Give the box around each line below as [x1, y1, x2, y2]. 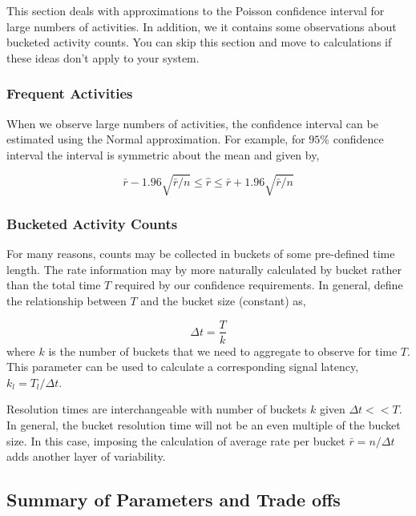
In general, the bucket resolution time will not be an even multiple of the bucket [6, 416, 401, 433]
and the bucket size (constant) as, [140, 292, 306, 308]
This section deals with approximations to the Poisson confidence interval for [6, 2, 385, 18]
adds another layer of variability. [6, 448, 166, 465]
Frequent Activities [6, 83, 133, 103]
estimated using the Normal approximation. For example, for [6, 131, 305, 147]
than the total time [6, 276, 101, 293]
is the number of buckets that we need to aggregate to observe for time [48, 342, 398, 359]
